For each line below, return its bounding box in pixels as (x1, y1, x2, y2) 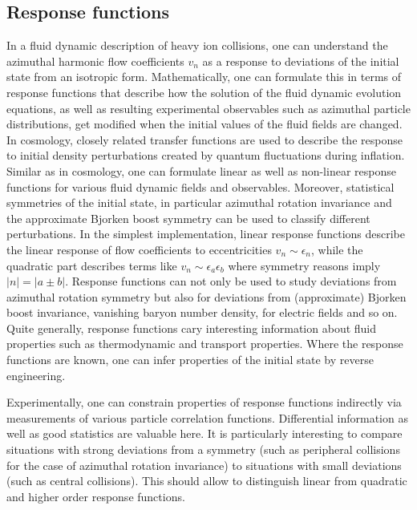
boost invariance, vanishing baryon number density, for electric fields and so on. (6, 304, 398, 321)
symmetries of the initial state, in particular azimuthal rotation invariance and (6, 194, 392, 211)
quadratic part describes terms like (6, 257, 177, 273)
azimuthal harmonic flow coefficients (6, 52, 184, 69)
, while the (311, 241, 363, 257)
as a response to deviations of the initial (202, 52, 399, 69)
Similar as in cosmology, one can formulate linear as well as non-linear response (6, 162, 396, 179)
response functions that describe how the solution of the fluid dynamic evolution (6, 83, 402, 100)
